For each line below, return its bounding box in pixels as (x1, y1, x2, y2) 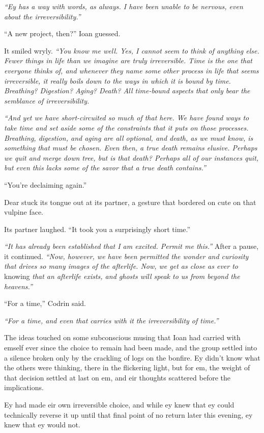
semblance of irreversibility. (4, 95, 90, 106)
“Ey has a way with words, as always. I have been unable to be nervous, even (4, 1, 243, 11)
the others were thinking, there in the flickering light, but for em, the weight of (4, 362, 250, 373)
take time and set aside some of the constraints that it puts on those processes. (4, 122, 249, 133)
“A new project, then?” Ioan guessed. (4, 28, 121, 39)
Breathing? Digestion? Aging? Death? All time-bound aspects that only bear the (4, 85, 250, 96)
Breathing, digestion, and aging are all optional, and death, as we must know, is (4, 132, 253, 143)
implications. (4, 382, 44, 393)
